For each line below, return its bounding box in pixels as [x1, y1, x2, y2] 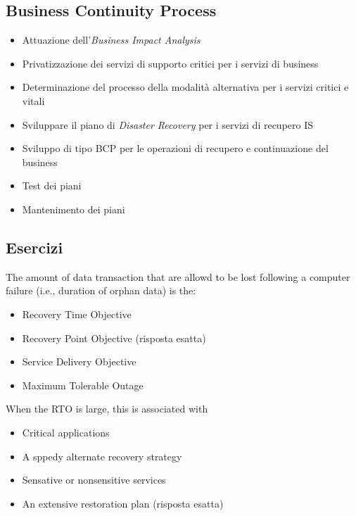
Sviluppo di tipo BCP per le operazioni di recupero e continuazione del [22, 141, 329, 156]
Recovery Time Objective [22, 306, 132, 321]
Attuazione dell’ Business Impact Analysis [22, 32, 201, 47]
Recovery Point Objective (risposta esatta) [22, 330, 206, 345]
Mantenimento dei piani [22, 201, 125, 216]
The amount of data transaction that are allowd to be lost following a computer [6, 269, 350, 284]
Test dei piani [22, 178, 82, 193]
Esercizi [6, 236, 63, 258]
